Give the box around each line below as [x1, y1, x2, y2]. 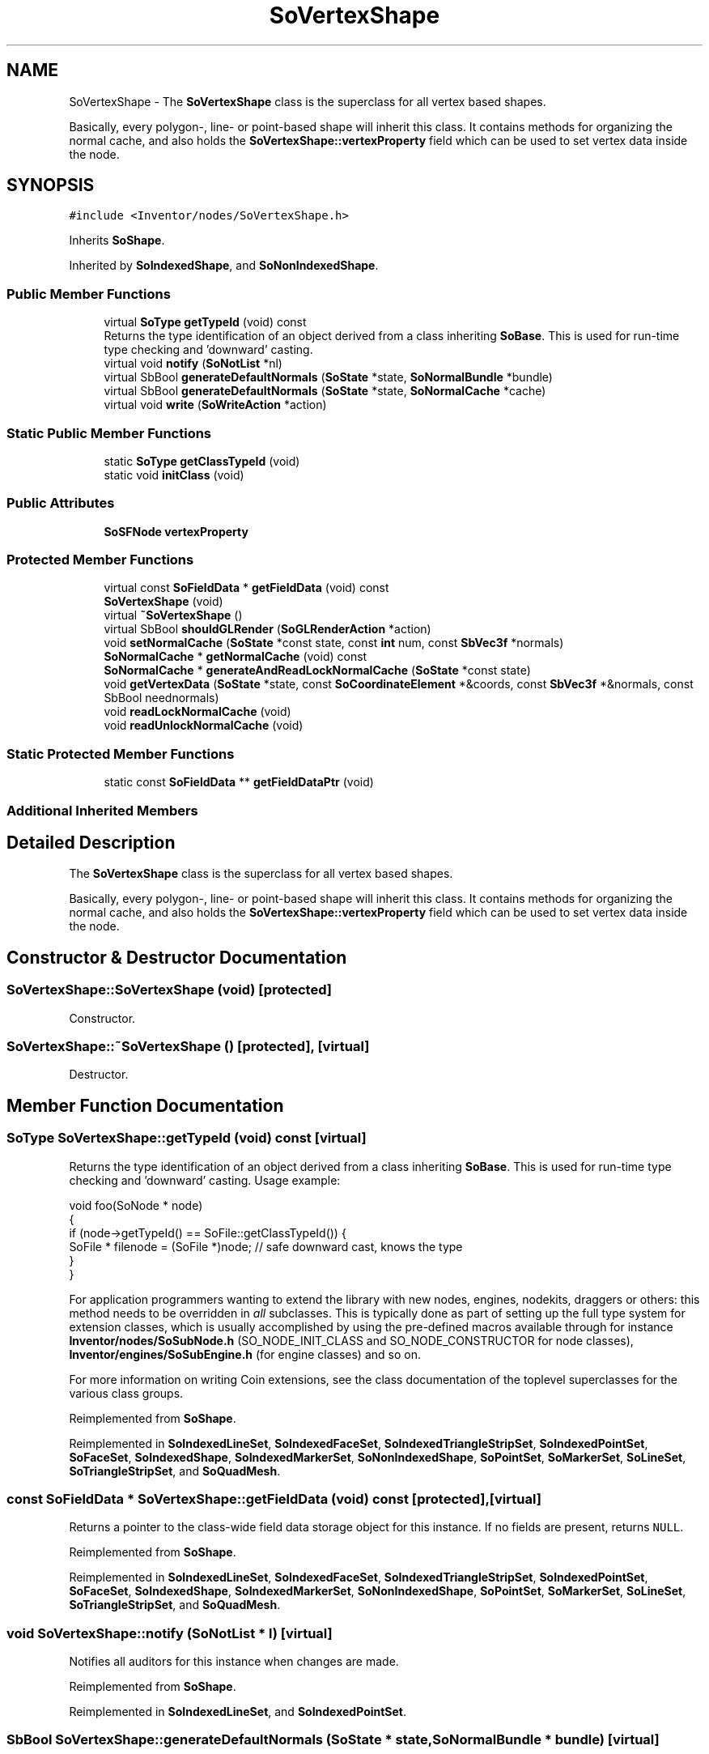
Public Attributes [6, 495, 115, 512]
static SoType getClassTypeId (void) [104, 453, 300, 468]
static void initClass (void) [104, 467, 244, 482]
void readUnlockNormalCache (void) [104, 718, 304, 733]
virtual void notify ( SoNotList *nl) [104, 356, 282, 371]
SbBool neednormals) [104, 691, 219, 705]
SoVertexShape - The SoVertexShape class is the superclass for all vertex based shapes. [69, 94, 546, 109]
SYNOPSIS [6, 175, 95, 196]
